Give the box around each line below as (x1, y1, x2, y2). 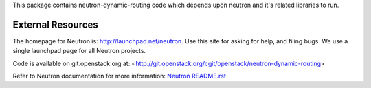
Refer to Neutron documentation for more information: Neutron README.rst (12, 72, 227, 80)
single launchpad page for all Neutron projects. (12, 47, 146, 55)
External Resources (12, 19, 99, 30)
